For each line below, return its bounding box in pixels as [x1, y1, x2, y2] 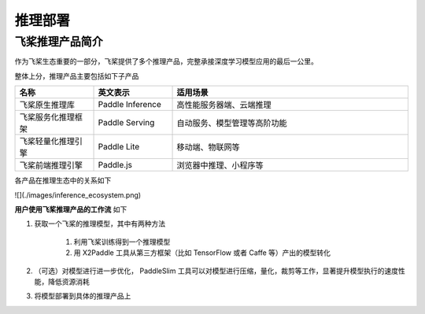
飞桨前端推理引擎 [19, 160, 83, 171]
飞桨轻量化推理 [19, 136, 75, 147]
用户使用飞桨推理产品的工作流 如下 [14, 205, 128, 214]
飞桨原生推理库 [19, 99, 75, 110]
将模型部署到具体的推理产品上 [34, 291, 131, 301]
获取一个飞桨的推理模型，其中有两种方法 [34, 219, 165, 228]
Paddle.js [98, 160, 133, 171]
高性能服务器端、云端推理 [176, 99, 272, 110]
